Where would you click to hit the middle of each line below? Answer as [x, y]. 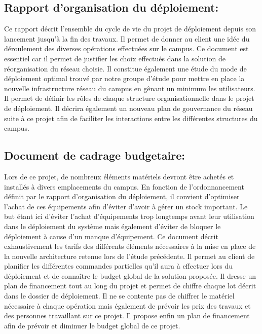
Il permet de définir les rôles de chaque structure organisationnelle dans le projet [129, 98]
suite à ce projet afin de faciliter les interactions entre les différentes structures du [131, 118]
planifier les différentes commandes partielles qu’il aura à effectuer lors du [118, 266]
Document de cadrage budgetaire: [95, 155]
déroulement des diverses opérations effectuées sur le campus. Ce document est [126, 48]
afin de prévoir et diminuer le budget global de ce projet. [92, 325]
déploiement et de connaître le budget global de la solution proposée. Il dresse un [130, 275]
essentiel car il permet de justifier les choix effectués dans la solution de [115, 58]
